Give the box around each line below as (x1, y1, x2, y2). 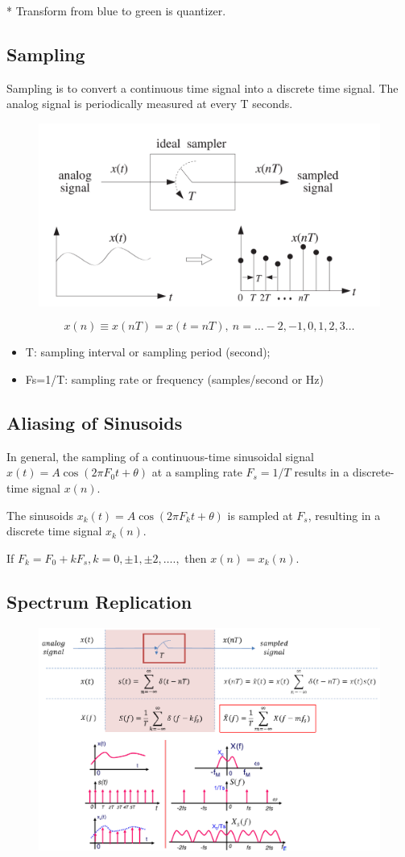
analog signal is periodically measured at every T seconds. (6, 95, 293, 112)
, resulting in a (308, 506, 381, 523)
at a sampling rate (151, 464, 242, 481)
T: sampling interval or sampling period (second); (25, 343, 271, 360)
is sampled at (227, 506, 293, 523)
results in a (294, 464, 349, 481)
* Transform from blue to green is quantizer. (6, 2, 226, 19)
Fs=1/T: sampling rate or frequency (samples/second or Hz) (25, 371, 324, 388)
